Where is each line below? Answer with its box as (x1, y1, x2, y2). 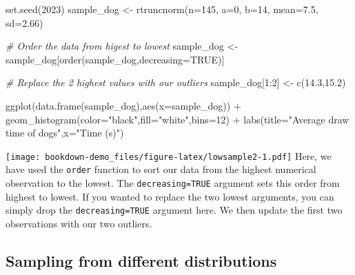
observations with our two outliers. (6, 216, 152, 230)
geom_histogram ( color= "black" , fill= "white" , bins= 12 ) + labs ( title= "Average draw (6, 112, 349, 126)
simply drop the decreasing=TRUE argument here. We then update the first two (6, 203, 343, 217)
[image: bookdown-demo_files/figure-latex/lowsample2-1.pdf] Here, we (6, 148, 332, 163)
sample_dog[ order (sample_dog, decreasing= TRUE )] (6, 52, 225, 66)
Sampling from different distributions (6, 249, 277, 271)
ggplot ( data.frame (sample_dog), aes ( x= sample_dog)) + (6, 98, 241, 112)
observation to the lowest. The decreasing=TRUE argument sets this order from (6, 176, 340, 190)
